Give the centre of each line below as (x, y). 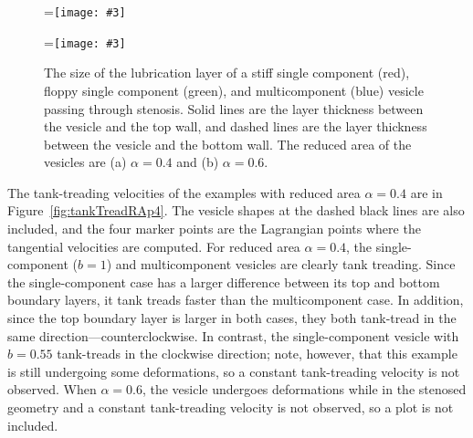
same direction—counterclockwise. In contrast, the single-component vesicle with (233, 335)
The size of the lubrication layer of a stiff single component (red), (227, 73)
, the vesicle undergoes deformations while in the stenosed (304, 389)
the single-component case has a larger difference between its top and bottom (224, 282)
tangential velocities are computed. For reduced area (154, 246)
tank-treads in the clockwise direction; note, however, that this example (257, 354)
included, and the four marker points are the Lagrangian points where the (214, 229)
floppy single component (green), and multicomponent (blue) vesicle (234, 90)
